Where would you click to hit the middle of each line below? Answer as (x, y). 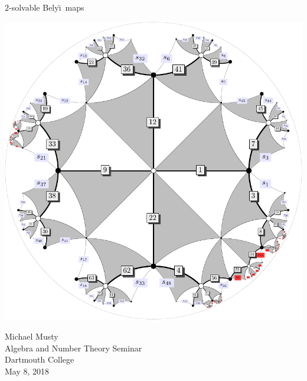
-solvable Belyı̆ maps (47, 7)
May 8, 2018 (27, 371)
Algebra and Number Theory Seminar (74, 348)
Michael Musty (32, 336)
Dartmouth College (40, 359)
